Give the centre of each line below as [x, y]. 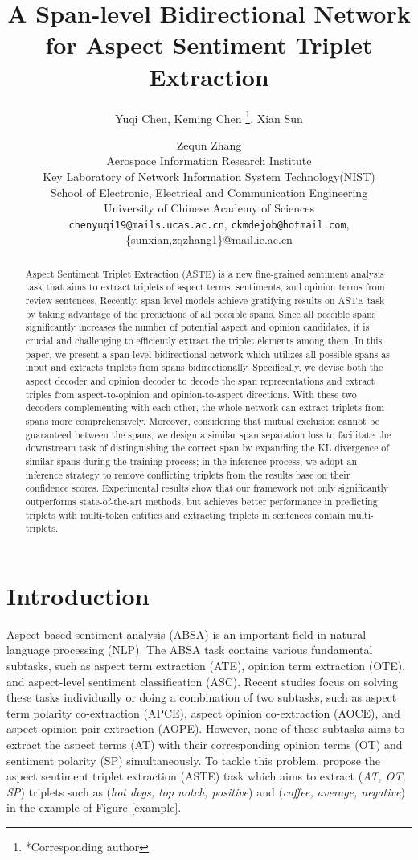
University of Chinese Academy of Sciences [209, 208]
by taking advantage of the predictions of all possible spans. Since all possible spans [201, 313]
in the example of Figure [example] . [94, 807]
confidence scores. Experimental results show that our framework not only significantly [207, 488]
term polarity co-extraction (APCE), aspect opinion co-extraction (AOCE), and [203, 712]
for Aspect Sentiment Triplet [209, 45]
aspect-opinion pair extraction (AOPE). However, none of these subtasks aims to [206, 728]
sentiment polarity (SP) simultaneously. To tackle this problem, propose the [194, 760]
